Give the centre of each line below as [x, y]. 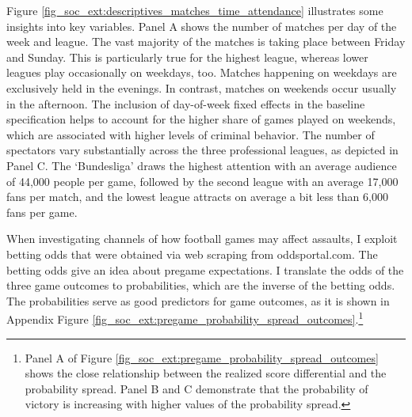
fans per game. [42, 212]
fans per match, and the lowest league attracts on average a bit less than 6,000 [197, 197]
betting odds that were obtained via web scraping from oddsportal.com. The [192, 254]
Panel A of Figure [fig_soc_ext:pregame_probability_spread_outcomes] [202, 357]
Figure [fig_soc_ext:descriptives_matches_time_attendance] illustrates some [195, 10]
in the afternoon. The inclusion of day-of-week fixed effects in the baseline [186, 103]
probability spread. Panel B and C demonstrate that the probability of [196, 388]
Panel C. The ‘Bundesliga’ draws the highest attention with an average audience [202, 165]
